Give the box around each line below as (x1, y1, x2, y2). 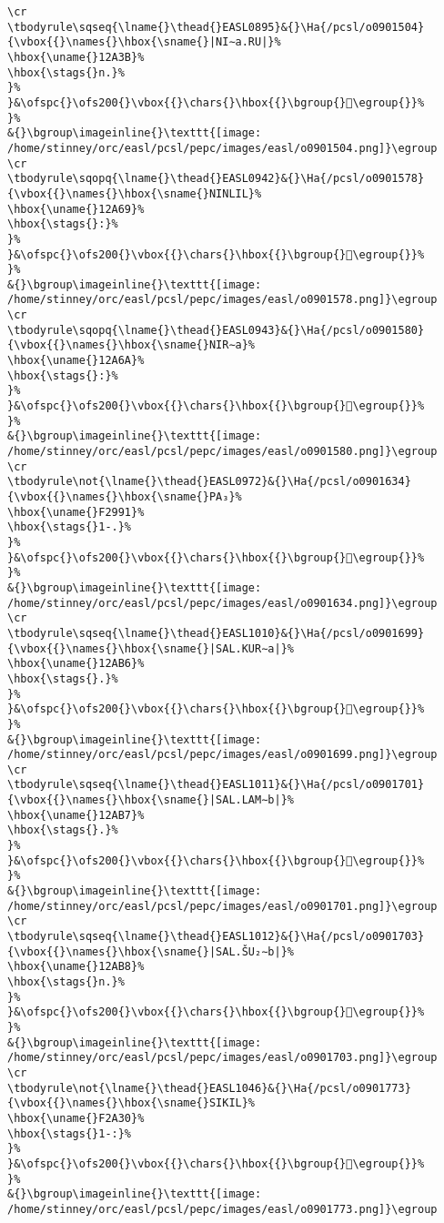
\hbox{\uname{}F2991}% (7, 505, 145, 519)
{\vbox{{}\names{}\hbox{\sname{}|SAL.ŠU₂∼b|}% (7, 945, 294, 958)
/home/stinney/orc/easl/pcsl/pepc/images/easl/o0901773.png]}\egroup (7, 1202, 438, 1216)
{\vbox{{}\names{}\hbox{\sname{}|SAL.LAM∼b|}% (7, 793, 294, 807)
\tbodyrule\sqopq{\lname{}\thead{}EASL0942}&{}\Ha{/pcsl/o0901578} (7, 172, 425, 186)
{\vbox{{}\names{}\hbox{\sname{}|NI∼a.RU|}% (7, 35, 281, 49)
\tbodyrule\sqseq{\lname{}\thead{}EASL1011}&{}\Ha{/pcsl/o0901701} (7, 778, 425, 792)
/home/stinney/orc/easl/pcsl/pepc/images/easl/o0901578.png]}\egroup (7, 293, 438, 307)
